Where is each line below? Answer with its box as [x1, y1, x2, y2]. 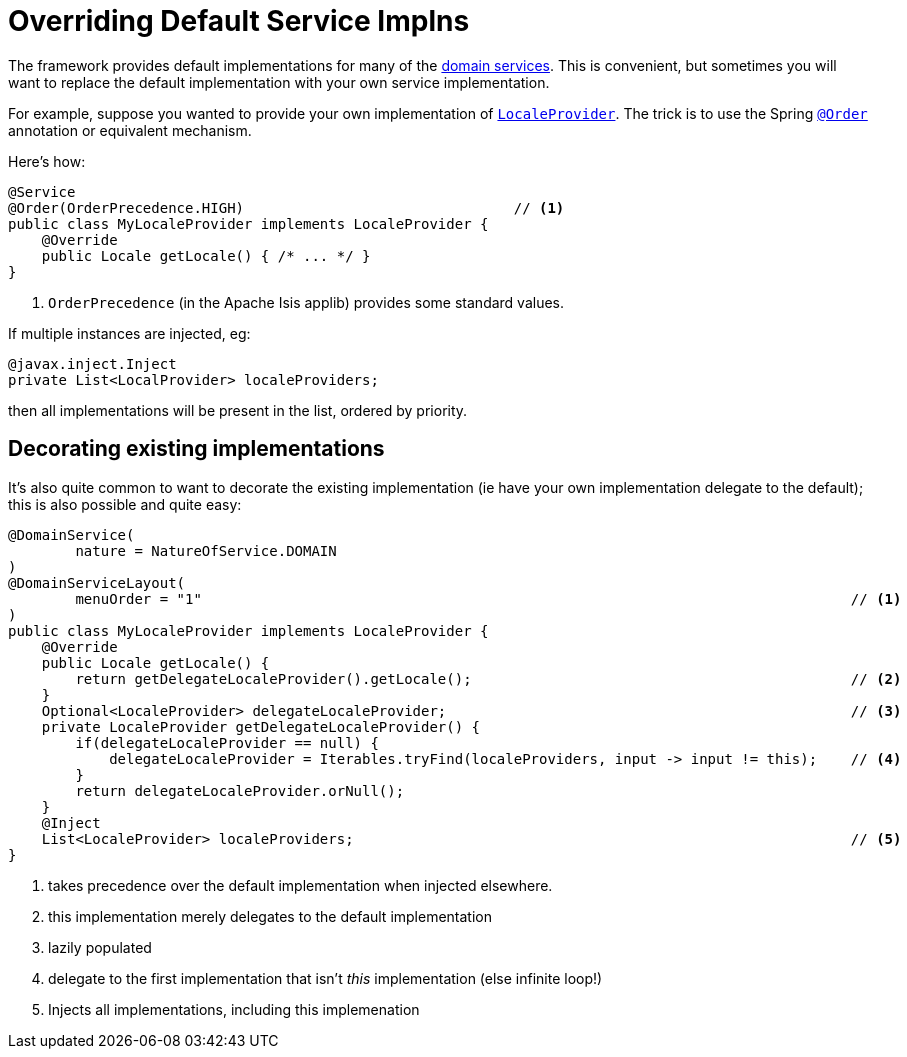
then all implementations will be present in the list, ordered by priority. [8, 401, 468, 419]
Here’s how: [8, 152, 86, 170]
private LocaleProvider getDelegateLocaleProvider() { [41, 718, 481, 735]
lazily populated [48, 938, 152, 956]
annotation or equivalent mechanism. [8, 121, 252, 139]
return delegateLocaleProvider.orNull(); [75, 782, 405, 799]
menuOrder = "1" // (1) [75, 590, 902, 607]
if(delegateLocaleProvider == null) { [75, 734, 379, 751]
